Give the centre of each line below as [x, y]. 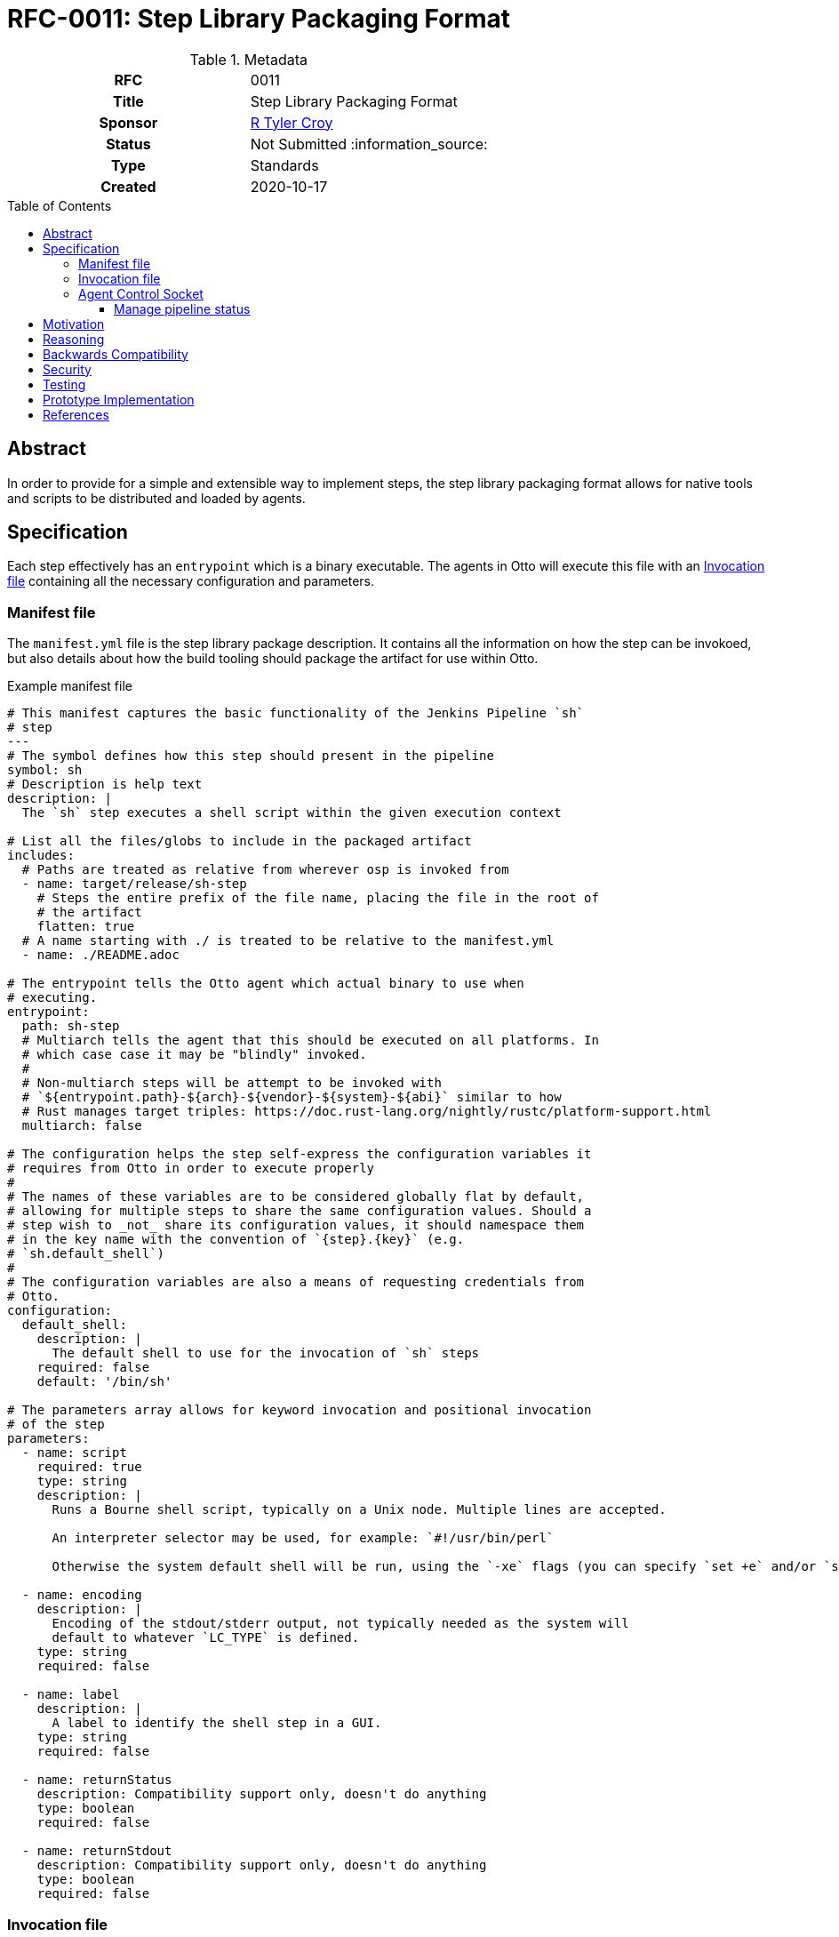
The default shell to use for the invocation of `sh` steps [266, 1353]
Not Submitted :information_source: [369, 144]
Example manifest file [70, 686]
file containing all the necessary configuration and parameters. [191, 581]
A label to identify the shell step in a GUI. [217, 1723]
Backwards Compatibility [116, 354]
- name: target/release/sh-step [134, 884]
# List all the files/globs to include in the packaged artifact [240, 841]
